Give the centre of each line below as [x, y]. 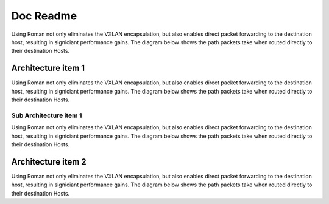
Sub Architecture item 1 [47, 115]
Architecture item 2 [49, 162]
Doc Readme [44, 16]
